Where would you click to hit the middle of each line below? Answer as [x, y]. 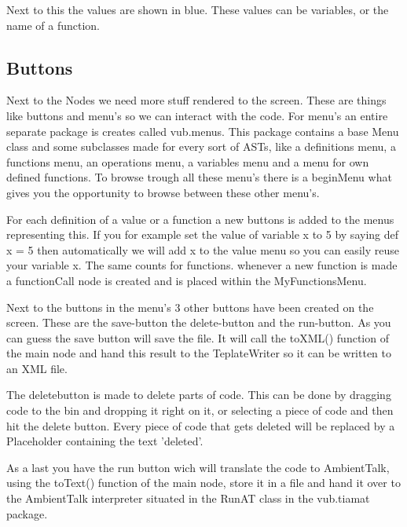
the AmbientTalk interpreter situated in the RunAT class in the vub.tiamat [188, 498]
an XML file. [37, 368]
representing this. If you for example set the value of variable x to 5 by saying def [202, 234]
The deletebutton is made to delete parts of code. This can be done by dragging [199, 395]
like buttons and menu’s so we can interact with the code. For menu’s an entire [197, 115]
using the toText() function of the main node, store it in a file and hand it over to [203, 483]
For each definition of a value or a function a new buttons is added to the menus [200, 219]
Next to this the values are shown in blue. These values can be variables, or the [198, 9]
